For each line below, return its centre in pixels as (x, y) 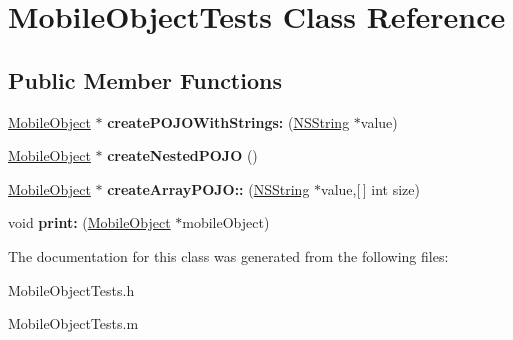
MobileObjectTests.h (71, 289)
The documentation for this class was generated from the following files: (228, 255)
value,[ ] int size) (370, 188)
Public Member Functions (145, 79)
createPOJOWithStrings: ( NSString (228, 121)
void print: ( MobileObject (89, 222)
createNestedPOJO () (182, 155)
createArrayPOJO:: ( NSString (208, 188)
